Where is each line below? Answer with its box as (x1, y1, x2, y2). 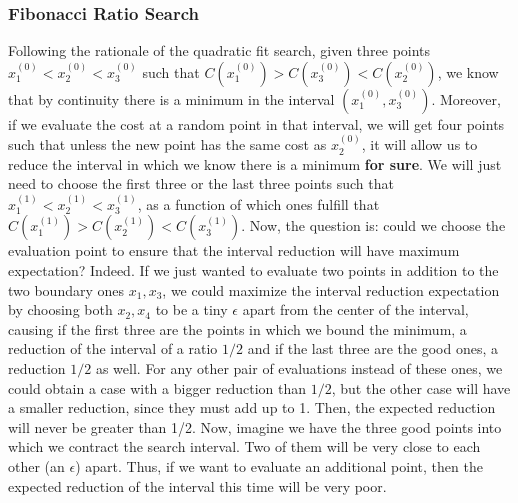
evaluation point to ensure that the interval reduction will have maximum (8, 240, 460, 261)
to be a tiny (155, 299, 228, 320)
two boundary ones (8, 279, 125, 300)
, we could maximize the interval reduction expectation (162, 279, 500, 300)
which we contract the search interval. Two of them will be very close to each (8, 436, 481, 457)
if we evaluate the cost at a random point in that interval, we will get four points (8, 113, 505, 134)
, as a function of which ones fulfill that (137, 193, 380, 214)
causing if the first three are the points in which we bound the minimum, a (8, 318, 467, 339)
